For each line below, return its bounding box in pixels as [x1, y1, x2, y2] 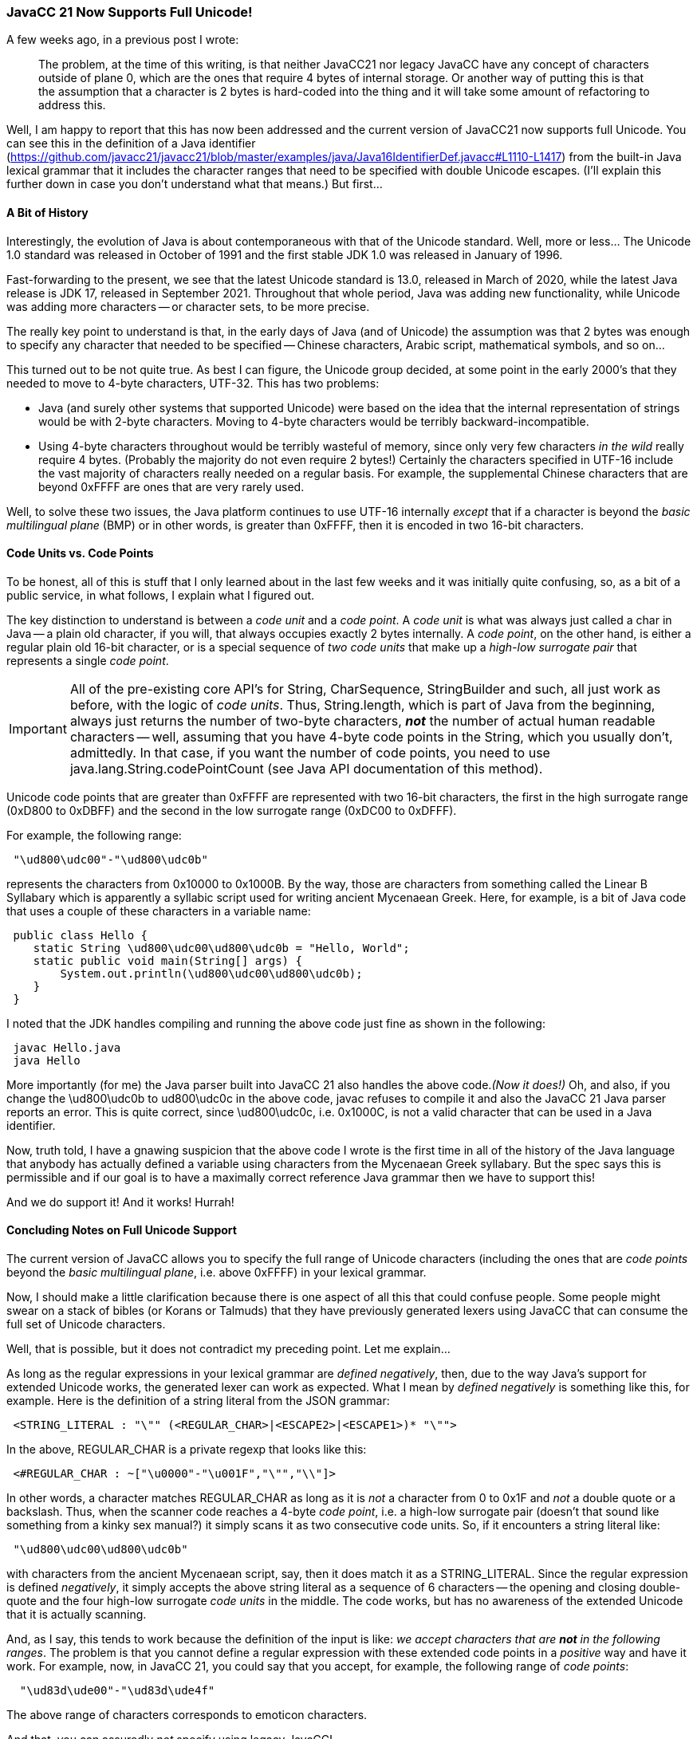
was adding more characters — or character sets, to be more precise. [6, 299, 370, 313]
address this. [38, 98, 106, 112]
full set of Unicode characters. [6, 1317, 166, 1332]
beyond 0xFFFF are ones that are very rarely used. [38, 479, 305, 494]
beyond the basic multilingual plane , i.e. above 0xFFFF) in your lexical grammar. [6, 1265, 427, 1280]
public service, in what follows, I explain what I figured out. [6, 588, 315, 602]
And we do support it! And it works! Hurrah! [6, 1194, 234, 1209]
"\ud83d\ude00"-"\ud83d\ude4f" [19, 1684, 215, 1698]
